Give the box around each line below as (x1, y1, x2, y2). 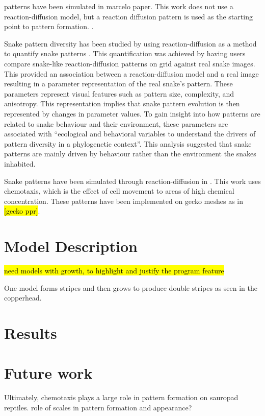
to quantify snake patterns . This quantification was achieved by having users (4, 48, 246, 59)
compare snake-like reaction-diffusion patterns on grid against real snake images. (4, 58, 255, 68)
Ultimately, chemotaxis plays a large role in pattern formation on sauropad (4, 392, 238, 403)
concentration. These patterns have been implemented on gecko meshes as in (4, 195, 243, 206)
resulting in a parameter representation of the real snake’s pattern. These (4, 78, 233, 89)
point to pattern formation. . (4, 21, 94, 32)
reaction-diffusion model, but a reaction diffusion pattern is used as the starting (4, 11, 253, 21)
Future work (4, 362, 93, 383)
